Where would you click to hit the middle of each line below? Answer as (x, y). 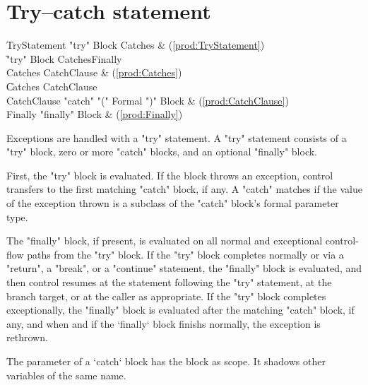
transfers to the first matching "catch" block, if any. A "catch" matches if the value (184, 189)
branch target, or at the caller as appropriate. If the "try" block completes (166, 296)
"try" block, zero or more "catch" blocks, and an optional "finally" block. (162, 152)
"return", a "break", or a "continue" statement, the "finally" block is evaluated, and (184, 268)
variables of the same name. (66, 375)
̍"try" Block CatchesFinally (64, 58)
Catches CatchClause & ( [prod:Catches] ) (94, 72)
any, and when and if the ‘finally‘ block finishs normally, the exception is (164, 323)
